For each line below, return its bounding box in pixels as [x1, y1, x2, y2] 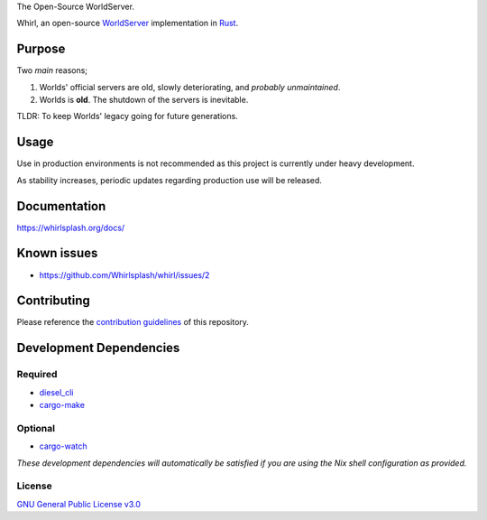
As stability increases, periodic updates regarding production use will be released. [16, 174, 322, 185]
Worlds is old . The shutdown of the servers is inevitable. [39, 95, 249, 106]
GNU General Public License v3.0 [16, 498, 142, 509]
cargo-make [39, 400, 86, 411]
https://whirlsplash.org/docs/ [16, 222, 125, 233]
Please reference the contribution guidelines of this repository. [16, 317, 250, 328]
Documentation [16, 199, 106, 214]
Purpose [16, 42, 66, 57]
